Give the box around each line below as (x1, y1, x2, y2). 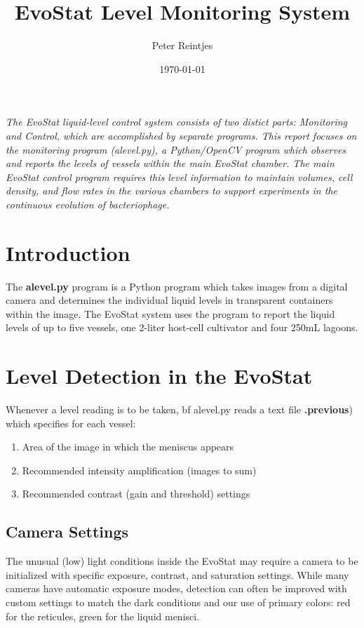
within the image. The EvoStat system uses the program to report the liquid (6, 306, 335, 321)
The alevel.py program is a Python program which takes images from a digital (6, 279, 348, 293)
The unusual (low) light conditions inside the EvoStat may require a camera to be (6, 554, 358, 568)
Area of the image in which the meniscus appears (22, 439, 234, 454)
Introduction (6, 238, 130, 267)
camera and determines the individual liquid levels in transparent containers (6, 293, 333, 307)
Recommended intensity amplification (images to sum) (22, 462, 257, 477)
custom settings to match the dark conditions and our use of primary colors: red (6, 595, 351, 610)
